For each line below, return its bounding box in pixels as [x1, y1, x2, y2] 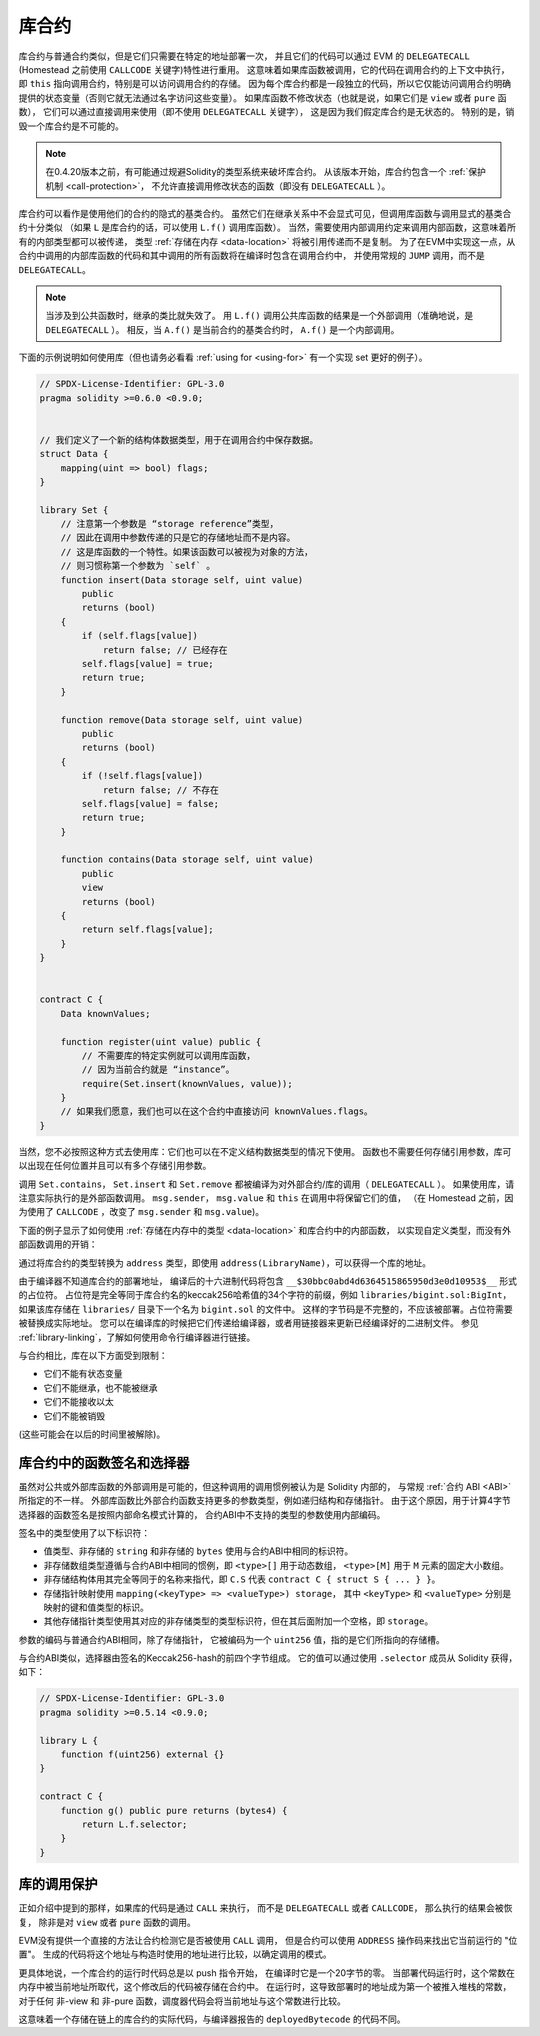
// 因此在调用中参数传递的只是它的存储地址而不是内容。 [60, 532, 296, 544]
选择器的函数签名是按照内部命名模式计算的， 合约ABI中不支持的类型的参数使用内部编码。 [18, 1508, 386, 1520]
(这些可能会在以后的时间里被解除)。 [18, 1428, 166, 1440]
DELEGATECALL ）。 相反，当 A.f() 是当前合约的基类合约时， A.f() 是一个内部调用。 [45, 323, 400, 335]
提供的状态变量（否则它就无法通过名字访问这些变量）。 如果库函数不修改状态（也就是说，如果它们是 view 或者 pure [18, 91, 496, 104]
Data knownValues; [60, 1008, 151, 1019]
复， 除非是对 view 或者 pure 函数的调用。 [18, 1916, 197, 1928]
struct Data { [39, 448, 109, 460]
